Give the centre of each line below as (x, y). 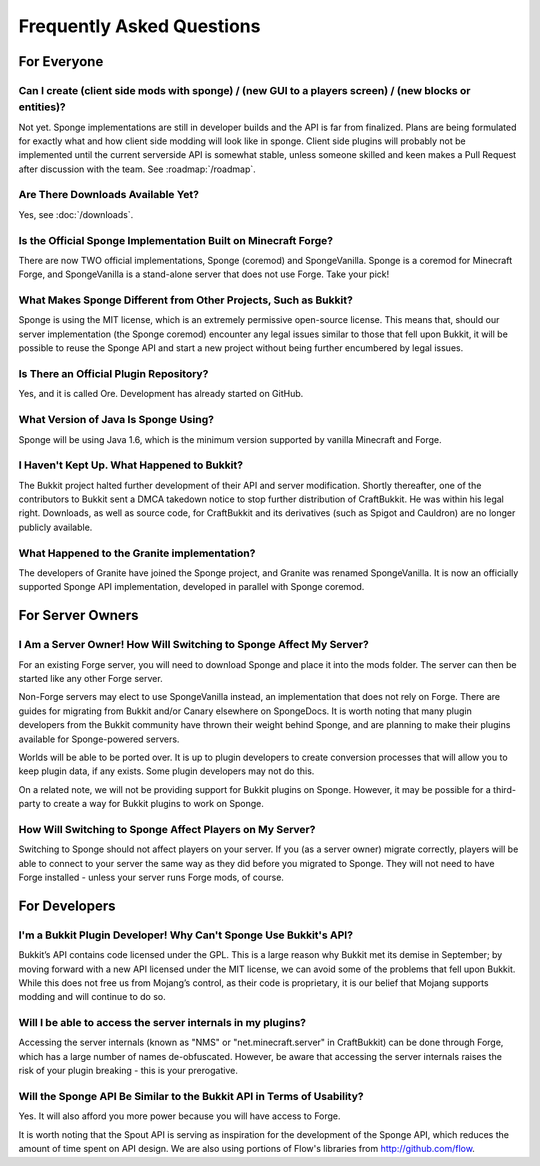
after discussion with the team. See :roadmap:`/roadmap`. (137, 169)
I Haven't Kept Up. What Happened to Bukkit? (131, 465)
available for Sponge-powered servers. (99, 739)
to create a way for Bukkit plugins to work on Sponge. (153, 804)
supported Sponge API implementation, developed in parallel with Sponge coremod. (191, 587)
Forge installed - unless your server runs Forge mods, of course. (151, 877)
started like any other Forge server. (91, 678)
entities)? (42, 107)
